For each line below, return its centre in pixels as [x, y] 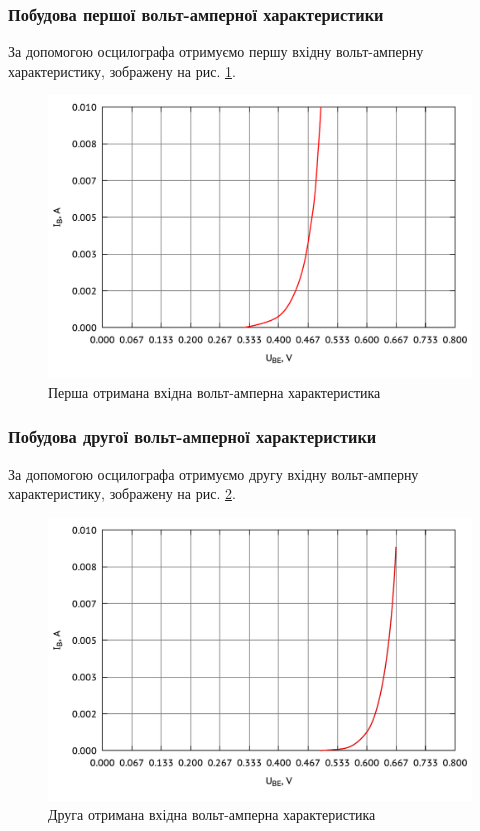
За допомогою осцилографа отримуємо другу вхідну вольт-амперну [213, 473]
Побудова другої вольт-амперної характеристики [192, 436]
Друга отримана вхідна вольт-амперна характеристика [212, 814]
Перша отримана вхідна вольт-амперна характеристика [214, 391]
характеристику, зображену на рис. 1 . [122, 70]
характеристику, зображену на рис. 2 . [122, 493]
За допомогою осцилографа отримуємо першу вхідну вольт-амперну [216, 51]
